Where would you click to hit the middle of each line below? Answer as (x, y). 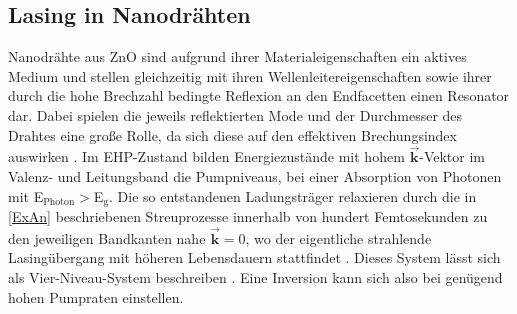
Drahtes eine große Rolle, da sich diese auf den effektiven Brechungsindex (232, 134)
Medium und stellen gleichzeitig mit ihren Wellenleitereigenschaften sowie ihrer (250, 75)
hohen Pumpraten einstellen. (96, 296)
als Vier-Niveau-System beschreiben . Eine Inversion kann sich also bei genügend (255, 277)
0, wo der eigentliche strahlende (335, 237)
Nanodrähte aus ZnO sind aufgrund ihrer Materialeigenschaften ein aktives (237, 56)
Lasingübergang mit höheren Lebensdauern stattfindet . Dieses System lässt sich (254, 257)
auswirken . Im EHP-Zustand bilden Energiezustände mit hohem (206, 156)
